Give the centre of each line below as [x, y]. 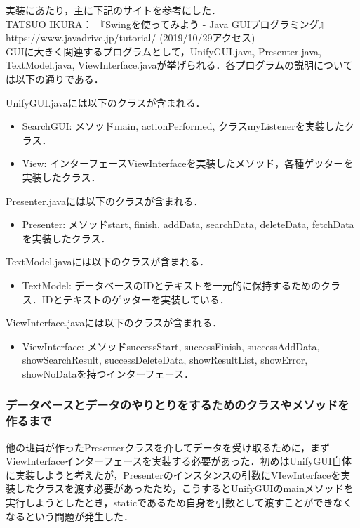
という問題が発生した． [79, 516]
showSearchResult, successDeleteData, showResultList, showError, [165, 360]
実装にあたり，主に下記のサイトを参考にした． [114, 10]
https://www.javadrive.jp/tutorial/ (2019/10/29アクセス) [131, 38]
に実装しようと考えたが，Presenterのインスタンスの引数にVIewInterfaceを [173, 474]
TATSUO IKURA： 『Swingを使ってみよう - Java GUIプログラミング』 [167, 24]
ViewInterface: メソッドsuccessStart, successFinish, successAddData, [171, 346]
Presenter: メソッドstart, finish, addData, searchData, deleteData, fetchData [188, 224]
